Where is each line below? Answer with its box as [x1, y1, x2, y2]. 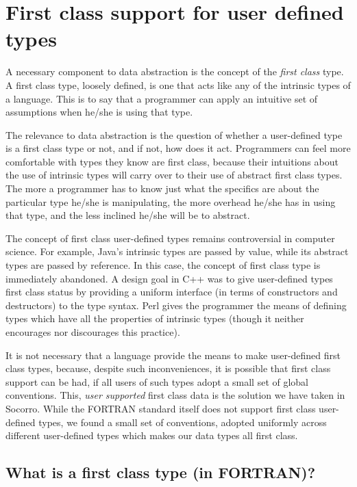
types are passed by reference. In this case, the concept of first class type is [5, 258, 321, 272]
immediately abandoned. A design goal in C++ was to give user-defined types [5, 271, 333, 285]
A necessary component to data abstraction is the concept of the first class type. [5, 64, 344, 79]
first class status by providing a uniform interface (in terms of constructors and [5, 285, 338, 299]
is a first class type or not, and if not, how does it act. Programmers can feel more [5, 141, 351, 155]
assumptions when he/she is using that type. [5, 105, 193, 119]
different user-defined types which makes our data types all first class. [5, 428, 298, 443]
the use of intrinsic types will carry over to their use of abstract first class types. [5, 168, 343, 182]
